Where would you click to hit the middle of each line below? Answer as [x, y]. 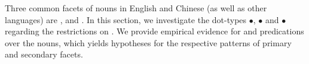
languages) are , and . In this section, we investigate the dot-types [126, 19]
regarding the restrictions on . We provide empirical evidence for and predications [154, 31]
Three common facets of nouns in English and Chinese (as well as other [136, 8]
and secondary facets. [44, 54]
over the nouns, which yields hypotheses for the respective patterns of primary [148, 42]
